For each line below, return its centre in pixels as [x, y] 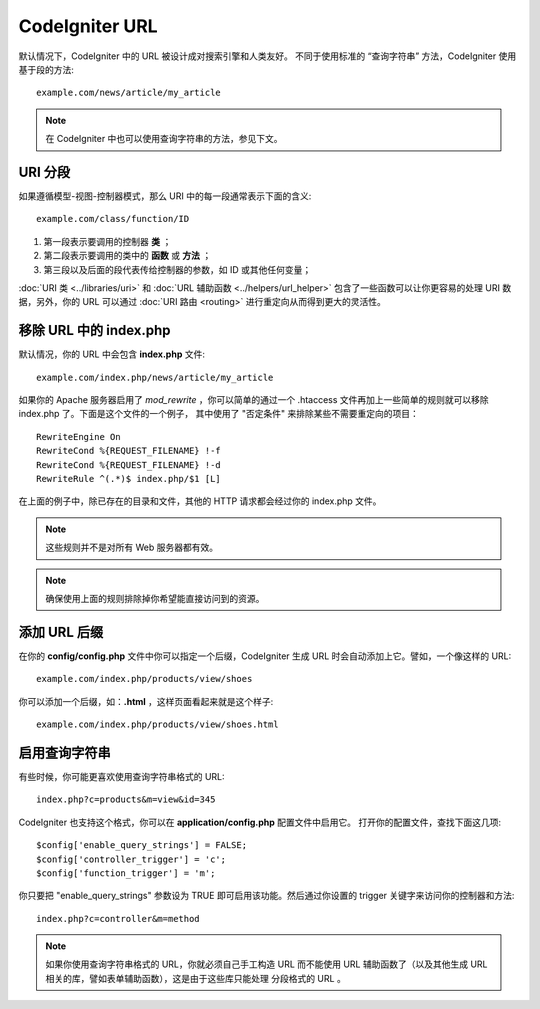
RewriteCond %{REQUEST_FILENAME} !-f [129, 451]
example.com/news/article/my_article [129, 93]
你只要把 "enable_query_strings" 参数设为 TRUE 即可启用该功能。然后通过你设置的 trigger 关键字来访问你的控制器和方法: [266, 896]
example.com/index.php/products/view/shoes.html [157, 724]
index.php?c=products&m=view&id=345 [126, 799]
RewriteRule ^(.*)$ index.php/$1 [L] [129, 478]
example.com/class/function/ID [113, 219]
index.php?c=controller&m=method [118, 918]
